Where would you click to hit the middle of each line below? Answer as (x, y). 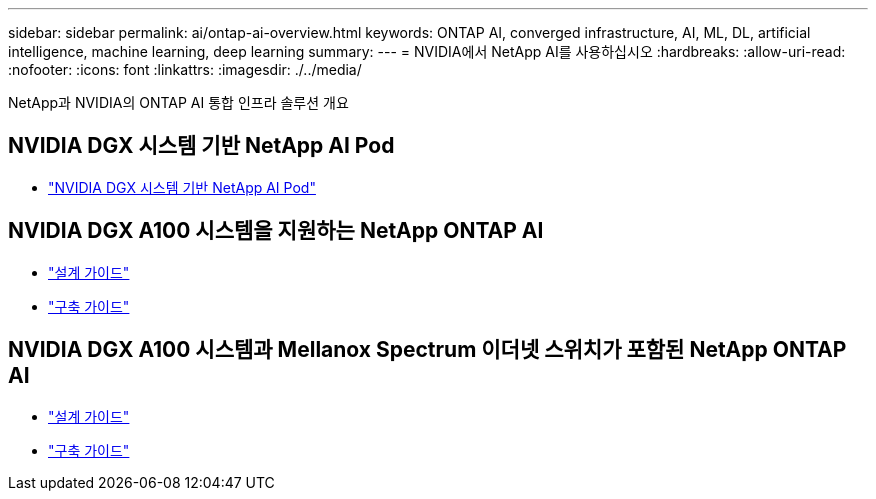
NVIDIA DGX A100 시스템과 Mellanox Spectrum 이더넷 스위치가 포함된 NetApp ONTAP (427, 350)
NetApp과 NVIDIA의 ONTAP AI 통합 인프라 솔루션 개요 (178, 102)
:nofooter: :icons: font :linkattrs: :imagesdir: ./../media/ (185, 69)
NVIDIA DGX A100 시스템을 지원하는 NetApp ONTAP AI (276, 231)
